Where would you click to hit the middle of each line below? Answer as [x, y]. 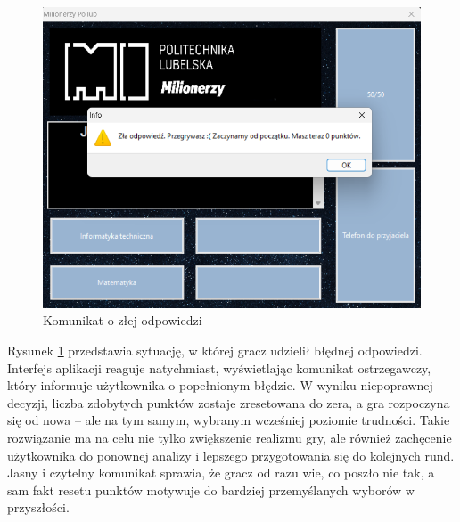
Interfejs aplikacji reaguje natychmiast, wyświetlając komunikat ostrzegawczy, [219, 367]
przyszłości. [38, 507]
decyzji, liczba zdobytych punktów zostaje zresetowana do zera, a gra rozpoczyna [229, 402]
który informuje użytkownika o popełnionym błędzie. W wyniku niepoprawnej [220, 385]
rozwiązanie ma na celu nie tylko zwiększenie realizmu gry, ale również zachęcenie [230, 437]
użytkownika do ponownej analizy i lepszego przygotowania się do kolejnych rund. [231, 455]
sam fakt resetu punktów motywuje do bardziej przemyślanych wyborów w [211, 489]
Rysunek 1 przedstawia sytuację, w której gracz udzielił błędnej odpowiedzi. [215, 350]
